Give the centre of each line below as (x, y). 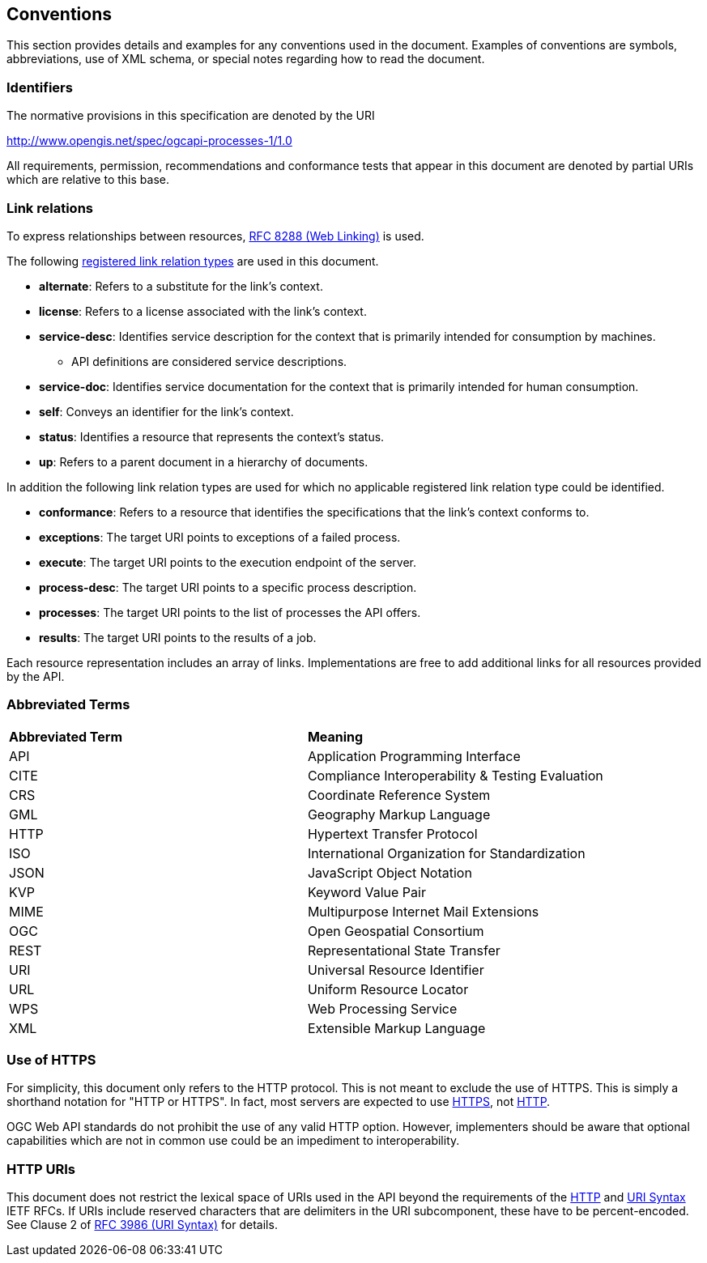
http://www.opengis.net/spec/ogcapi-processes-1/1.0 (149, 141)
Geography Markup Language (399, 814)
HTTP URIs (41, 1169)
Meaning (335, 736)
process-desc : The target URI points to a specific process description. (228, 587)
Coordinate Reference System (399, 795)
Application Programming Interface (414, 756)
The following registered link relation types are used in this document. (193, 261)
